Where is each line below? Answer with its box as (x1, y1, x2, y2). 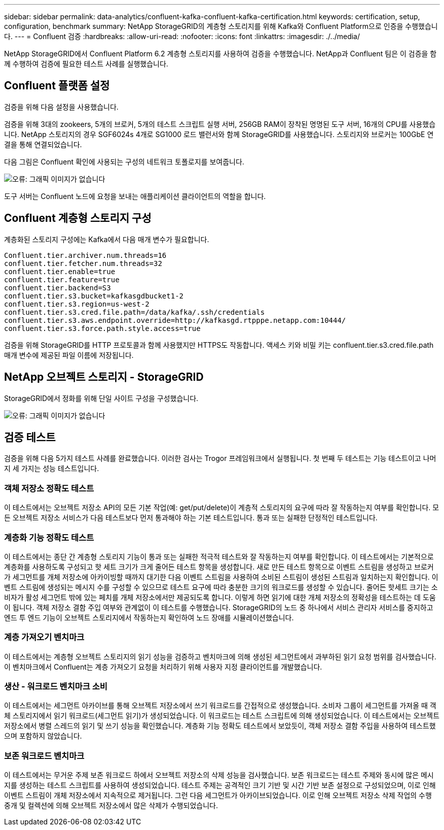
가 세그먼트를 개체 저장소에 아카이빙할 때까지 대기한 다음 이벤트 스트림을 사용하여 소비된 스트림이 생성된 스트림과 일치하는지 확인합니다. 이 (4, 572, 438, 581)
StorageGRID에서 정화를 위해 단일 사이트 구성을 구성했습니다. (4, 393, 199, 403)
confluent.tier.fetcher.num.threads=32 (4, 259, 162, 268)
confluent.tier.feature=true (4, 275, 120, 284)
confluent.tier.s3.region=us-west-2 (4, 300, 150, 308)
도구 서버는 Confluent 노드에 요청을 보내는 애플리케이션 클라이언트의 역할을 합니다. (4, 191, 266, 201)
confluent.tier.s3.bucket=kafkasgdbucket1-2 (4, 291, 184, 300)
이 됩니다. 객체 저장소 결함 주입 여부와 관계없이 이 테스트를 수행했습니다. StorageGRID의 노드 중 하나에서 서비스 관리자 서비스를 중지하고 (4, 603, 433, 612)
